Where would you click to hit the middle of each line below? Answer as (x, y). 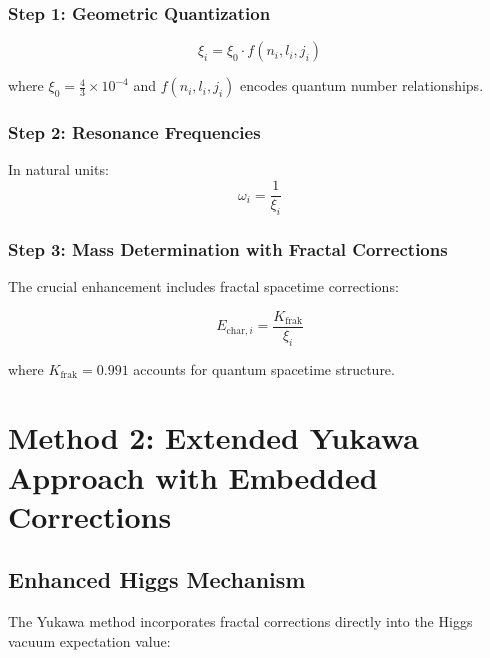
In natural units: (58, 169)
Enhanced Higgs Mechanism (157, 579)
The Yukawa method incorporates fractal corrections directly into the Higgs (240, 621)
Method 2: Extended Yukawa (214, 437)
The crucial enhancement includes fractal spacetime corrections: (203, 286)
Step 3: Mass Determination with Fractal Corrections (228, 248)
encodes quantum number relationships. (362, 85)
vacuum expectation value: (89, 640)
